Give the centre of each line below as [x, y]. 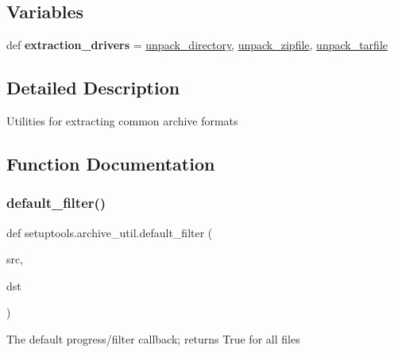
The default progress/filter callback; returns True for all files [153, 338]
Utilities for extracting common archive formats [122, 121]
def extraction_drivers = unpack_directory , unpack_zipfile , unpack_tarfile [197, 45]
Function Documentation [111, 163]
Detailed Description [93, 88]
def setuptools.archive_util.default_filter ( [110, 232]
